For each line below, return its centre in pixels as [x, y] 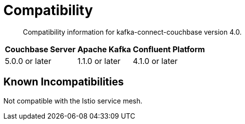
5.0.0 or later [28, 61]
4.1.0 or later [155, 61]
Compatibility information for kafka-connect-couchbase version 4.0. [132, 32]
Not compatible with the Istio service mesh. [73, 101]
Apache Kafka [104, 49]
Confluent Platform [169, 49]
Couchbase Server [40, 49]
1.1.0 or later [99, 61]
